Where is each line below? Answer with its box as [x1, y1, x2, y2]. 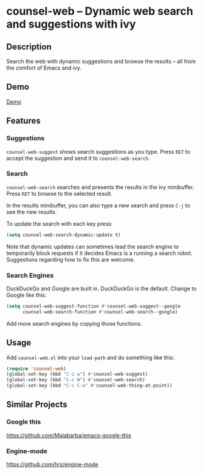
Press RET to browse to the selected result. [6, 190, 112, 197]
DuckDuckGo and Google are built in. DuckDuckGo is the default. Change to [6, 285, 197, 292]
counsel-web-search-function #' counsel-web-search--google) [22, 309, 178, 315]
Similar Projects [6, 400, 68, 410]
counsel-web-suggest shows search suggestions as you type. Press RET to [6, 148, 190, 155]
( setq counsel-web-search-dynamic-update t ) [6, 232, 121, 238]
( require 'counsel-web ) [6, 365, 67, 372]
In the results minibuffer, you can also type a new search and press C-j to [6, 201, 190, 209]
